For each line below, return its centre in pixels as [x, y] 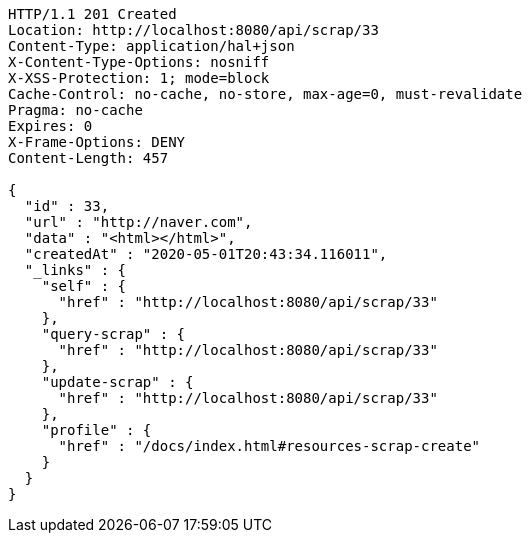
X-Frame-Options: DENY [97, 142]
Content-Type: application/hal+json [151, 46]
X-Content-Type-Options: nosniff [139, 62]
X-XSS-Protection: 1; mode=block [139, 78]
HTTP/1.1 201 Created [92, 14]
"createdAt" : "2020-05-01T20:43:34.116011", [206, 254]
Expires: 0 [50, 126]
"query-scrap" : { [113, 334]
